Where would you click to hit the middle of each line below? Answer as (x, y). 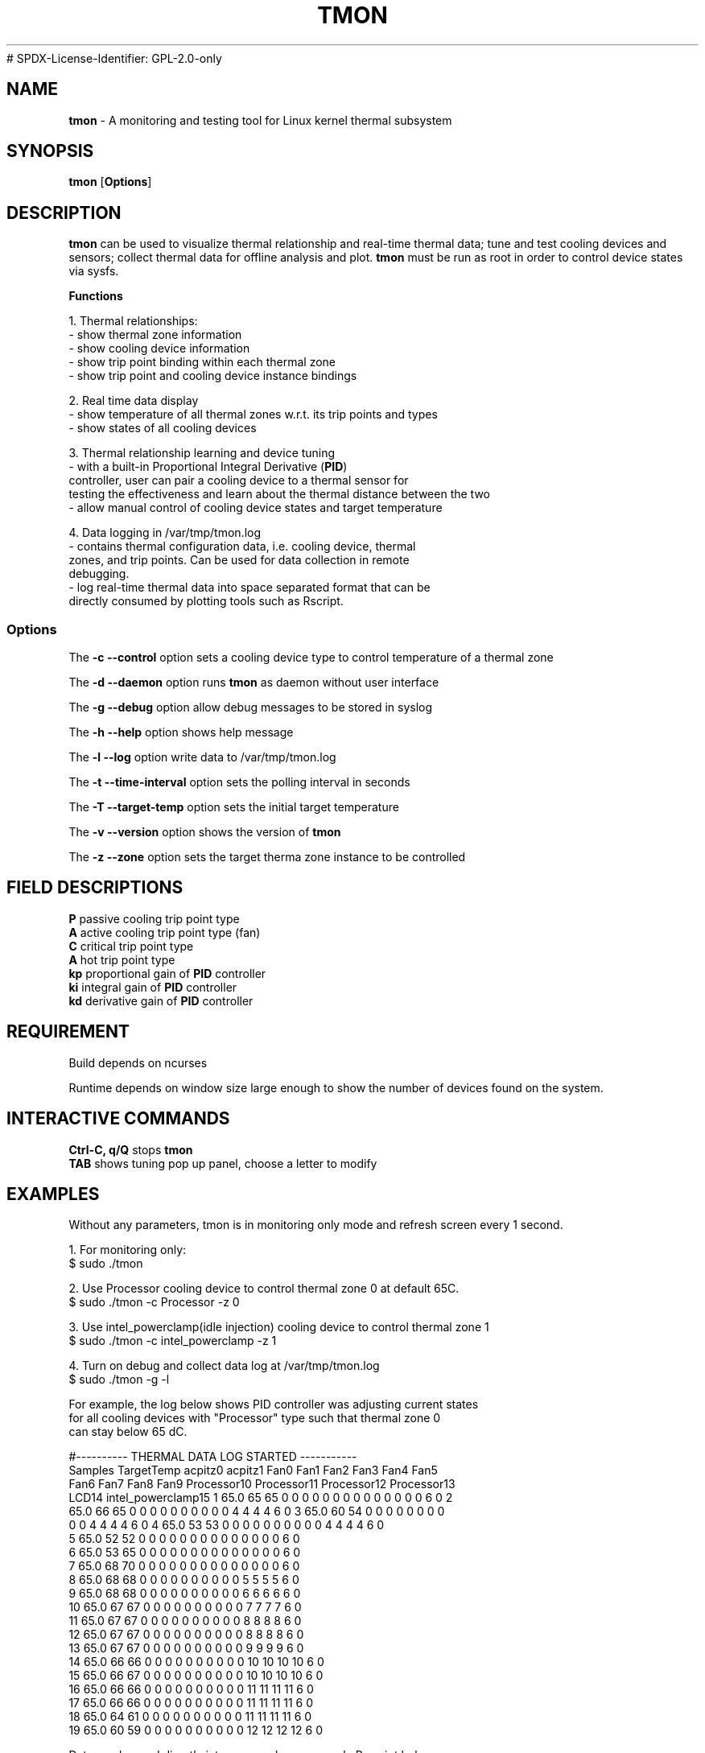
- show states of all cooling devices (163, 428)
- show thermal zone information (155, 335)
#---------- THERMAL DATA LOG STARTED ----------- (213, 1457)
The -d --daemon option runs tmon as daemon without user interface (254, 683)
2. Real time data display (134, 401)
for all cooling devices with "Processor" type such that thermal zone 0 (255, 1418)
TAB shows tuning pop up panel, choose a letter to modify (223, 1163)
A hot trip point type (122, 959)
